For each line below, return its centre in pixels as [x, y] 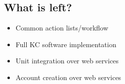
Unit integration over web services [67, 61]
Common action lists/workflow [62, 28]
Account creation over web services [68, 77]
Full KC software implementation [66, 44]
